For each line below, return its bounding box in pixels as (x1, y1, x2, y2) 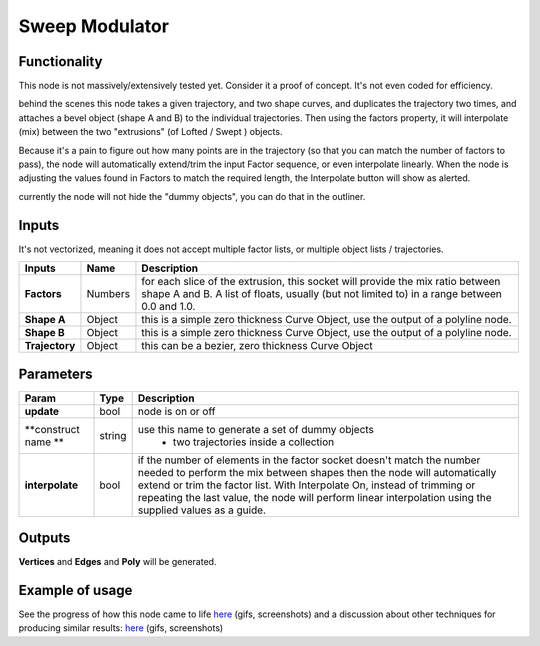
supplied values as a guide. (137, 503, 267, 517)
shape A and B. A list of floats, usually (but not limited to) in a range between (141, 287, 502, 301)
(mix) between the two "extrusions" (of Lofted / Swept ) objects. (18, 126, 283, 138)
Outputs (18, 530, 71, 547)
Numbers (86, 287, 130, 301)
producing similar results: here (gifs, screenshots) (18, 622, 224, 634)
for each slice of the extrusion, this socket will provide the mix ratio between (141, 275, 501, 289)
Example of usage (18, 581, 133, 599)
